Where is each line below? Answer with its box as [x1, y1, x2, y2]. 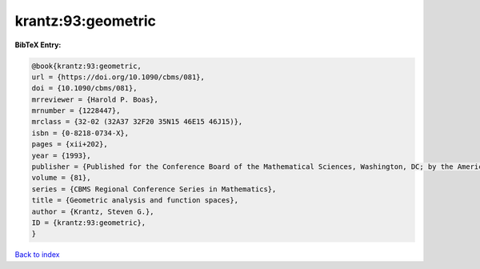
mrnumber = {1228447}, [31, 106, 121, 115]
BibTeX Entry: [14, 40, 62, 50]
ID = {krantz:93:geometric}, [31, 219, 146, 227]
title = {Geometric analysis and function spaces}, [31, 196, 239, 205]
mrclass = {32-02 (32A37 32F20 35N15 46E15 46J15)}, [31, 117, 243, 126]
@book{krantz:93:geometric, [31, 61, 142, 70]
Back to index [14, 250, 60, 259]
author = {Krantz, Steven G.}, [31, 207, 155, 216]
